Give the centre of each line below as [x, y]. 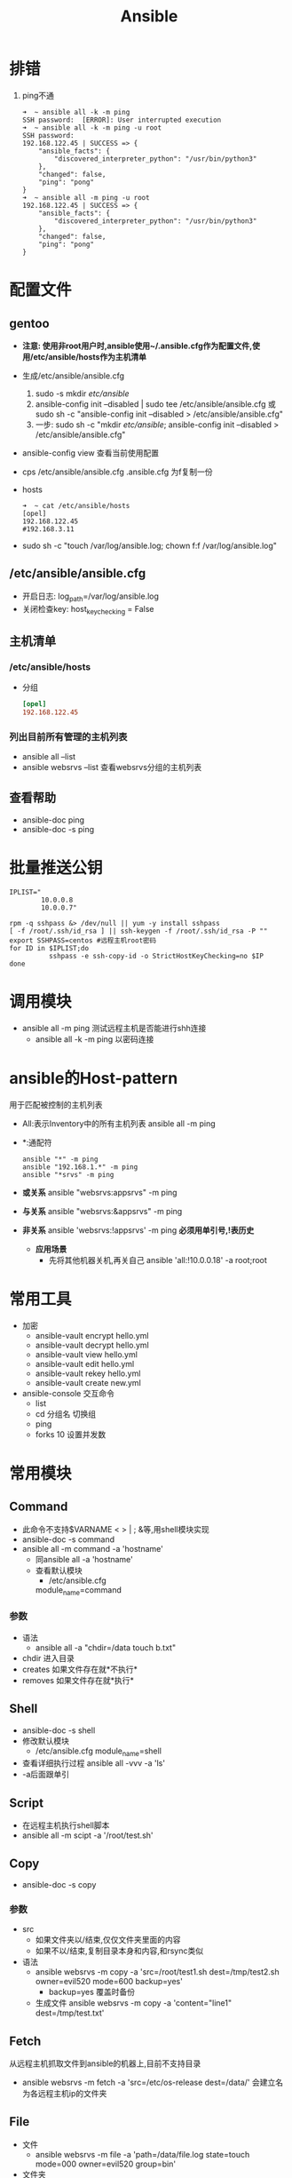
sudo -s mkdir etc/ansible [82, 393]
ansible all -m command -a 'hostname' [93, 1548]
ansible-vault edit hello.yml [85, 1363]
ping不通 [38, 95]
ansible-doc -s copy [59, 1884]
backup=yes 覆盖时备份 [92, 1992]
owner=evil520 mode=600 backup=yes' [109, 1982]
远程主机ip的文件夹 [72, 2094]
